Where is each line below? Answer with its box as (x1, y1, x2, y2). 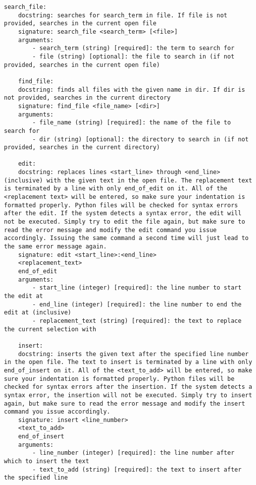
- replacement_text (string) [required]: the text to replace (32, 317, 242, 324)
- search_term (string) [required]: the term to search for (32, 45, 235, 52)
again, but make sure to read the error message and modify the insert (4, 400, 245, 407)
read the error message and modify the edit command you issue (4, 226, 217, 234)
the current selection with (4, 325, 97, 333)
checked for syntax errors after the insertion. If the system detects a (4, 383, 253, 391)
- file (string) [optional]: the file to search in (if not (32, 53, 235, 60)
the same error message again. (4, 243, 107, 250)
